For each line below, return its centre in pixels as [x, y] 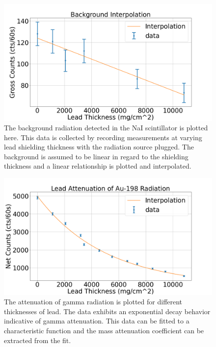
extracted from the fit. [38, 340]
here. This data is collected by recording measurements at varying [103, 137]
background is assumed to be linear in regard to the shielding [96, 156]
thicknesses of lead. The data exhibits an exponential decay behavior [107, 311]
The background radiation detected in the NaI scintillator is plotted [106, 128]
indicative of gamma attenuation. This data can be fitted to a [97, 321]
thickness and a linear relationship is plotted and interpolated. [98, 166]
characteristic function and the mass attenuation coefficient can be [104, 330]
